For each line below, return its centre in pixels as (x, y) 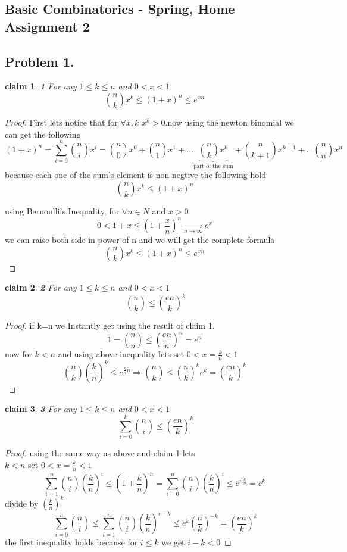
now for (18, 354)
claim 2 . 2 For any (41, 287)
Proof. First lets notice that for (61, 122)
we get (173, 542)
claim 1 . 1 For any (41, 86)
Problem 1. (40, 61)
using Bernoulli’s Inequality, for (62, 210)
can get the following (43, 134)
